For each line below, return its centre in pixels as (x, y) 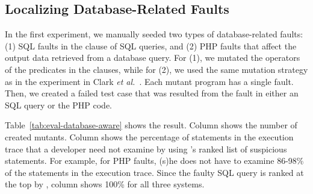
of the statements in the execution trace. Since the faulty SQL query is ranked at (154, 172)
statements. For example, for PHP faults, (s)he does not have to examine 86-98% (154, 161)
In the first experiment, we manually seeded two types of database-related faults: (154, 34)
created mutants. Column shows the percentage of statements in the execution (149, 136)
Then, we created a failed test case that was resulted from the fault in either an (152, 93)
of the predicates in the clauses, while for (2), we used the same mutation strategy (156, 69)
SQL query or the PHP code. (59, 105)
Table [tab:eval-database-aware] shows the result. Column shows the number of (151, 125)
